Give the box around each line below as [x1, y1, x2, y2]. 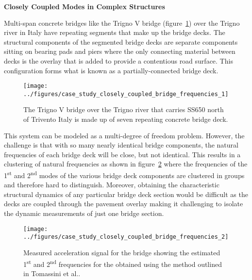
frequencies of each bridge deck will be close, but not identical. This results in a [4, 149, 241, 159]
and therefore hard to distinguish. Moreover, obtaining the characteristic [4, 180, 219, 190]
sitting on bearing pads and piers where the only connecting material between [4, 46, 235, 56]
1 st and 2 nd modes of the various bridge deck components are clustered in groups [4, 169, 245, 180]
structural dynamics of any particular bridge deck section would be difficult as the [4, 189, 248, 199]
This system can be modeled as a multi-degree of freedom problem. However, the [4, 130, 245, 140]
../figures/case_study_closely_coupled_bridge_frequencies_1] [23, 90, 229, 98]
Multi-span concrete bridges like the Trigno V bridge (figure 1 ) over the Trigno [4, 17, 240, 28]
